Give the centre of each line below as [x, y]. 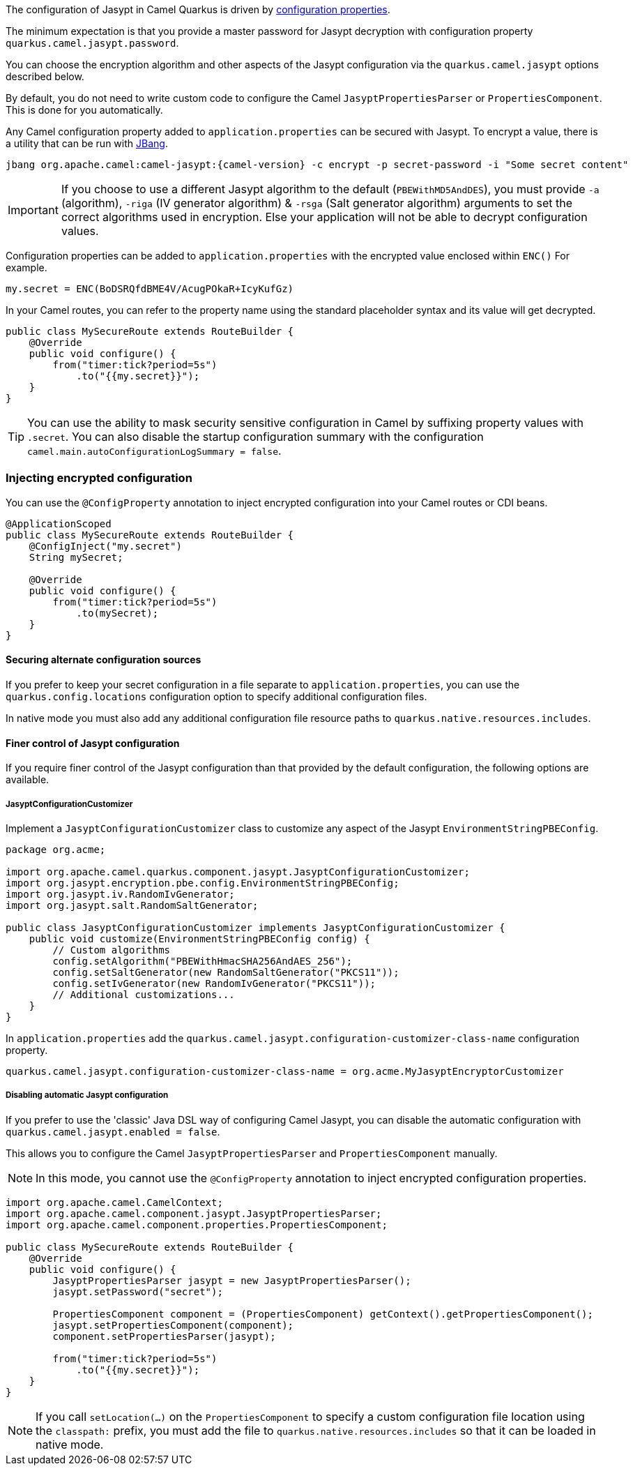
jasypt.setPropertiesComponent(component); [173, 1325]
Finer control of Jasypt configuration [93, 743]
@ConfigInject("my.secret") [105, 546]
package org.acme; [56, 849]
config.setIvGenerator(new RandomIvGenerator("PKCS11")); [214, 983]
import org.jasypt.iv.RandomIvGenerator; [120, 894]
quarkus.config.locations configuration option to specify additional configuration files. [216, 696]
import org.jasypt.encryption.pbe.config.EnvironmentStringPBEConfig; [203, 883]
